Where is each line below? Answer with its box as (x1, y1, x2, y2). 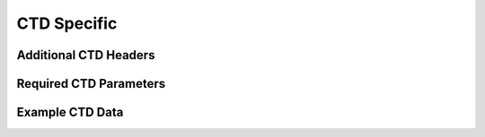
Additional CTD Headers (16, 47, 155, 63)
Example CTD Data (16, 105, 124, 120)
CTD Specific (16, 13, 118, 33)
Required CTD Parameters (16, 76, 166, 91)
